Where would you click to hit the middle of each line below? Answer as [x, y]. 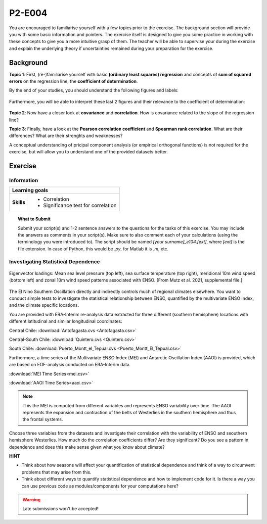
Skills [19, 202]
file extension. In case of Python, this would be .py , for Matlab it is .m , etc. [93, 249]
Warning [31, 499]
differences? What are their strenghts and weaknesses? [66, 136]
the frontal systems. [43, 419]
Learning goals [30, 191]
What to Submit [34, 219]
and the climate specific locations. [44, 305]
